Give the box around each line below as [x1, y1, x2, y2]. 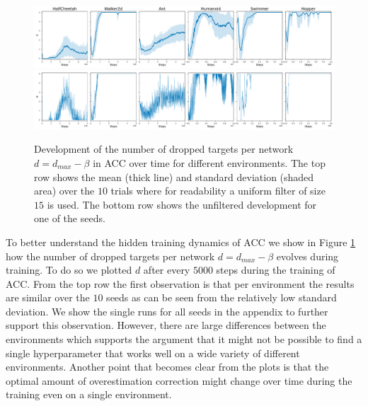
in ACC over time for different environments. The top [93, 155, 326, 170]
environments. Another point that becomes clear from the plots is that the [6, 359, 329, 374]
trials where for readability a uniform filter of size [110, 183, 326, 198]
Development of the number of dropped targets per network [34, 141, 294, 156]
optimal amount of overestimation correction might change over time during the [6, 373, 352, 388]
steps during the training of [216, 262, 335, 277]
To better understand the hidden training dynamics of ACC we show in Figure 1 [6, 234, 356, 249]
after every [143, 262, 190, 277]
